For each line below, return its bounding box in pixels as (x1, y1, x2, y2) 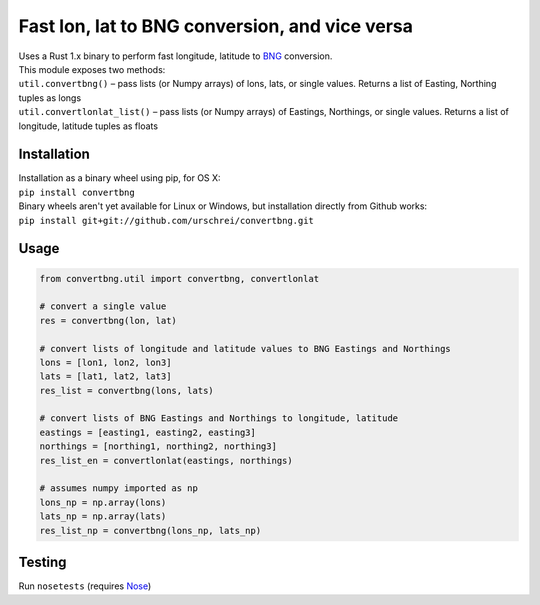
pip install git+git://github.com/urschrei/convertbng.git (18, 215, 315, 226)
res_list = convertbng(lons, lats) (39, 385, 214, 396)
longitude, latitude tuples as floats (18, 120, 159, 132)
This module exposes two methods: (18, 63, 166, 75)
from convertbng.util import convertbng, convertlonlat (39, 273, 320, 284)
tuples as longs (18, 91, 82, 104)
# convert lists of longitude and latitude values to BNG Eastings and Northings (39, 343, 452, 354)
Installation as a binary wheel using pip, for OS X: (18, 172, 221, 184)
